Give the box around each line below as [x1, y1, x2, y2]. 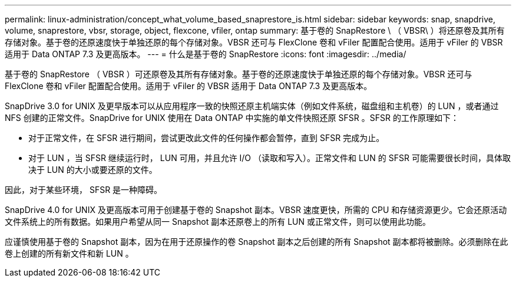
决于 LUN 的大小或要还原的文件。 [28, 165, 157, 175]
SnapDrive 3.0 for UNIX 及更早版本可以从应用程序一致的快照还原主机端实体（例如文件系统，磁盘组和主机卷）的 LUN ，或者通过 [5, 101, 499, 111]
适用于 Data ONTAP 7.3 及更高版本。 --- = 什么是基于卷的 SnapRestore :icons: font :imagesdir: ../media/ [5, 49, 406, 59]
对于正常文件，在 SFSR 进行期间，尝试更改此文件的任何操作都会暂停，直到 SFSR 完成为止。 [28, 133, 385, 143]
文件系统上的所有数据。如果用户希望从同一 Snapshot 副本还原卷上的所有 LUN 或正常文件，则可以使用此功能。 [5, 217, 431, 227]
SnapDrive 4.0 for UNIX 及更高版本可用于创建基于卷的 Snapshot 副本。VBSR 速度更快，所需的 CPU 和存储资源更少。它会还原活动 [5, 205, 507, 215]
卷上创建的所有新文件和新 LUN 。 [5, 248, 134, 258]
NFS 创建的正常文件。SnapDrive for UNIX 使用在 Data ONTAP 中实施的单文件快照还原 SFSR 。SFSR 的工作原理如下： [5, 113, 459, 123]
